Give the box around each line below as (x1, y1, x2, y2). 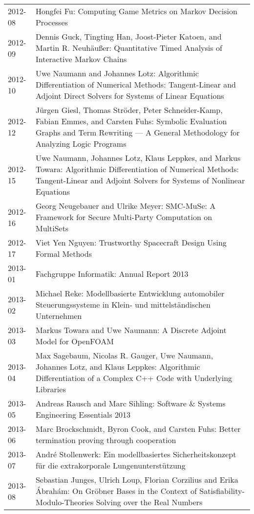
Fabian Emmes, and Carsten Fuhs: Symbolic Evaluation (35, 115, 227, 127)
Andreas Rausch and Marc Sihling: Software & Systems (35, 398, 226, 409)
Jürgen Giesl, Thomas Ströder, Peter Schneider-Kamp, (35, 104, 223, 115)
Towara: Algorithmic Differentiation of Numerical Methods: (35, 163, 239, 175)
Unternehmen (35, 310, 82, 321)
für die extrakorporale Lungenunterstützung (35, 460, 186, 471)
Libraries (35, 383, 66, 395)
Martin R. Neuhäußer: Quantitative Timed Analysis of (35, 42, 222, 53)
